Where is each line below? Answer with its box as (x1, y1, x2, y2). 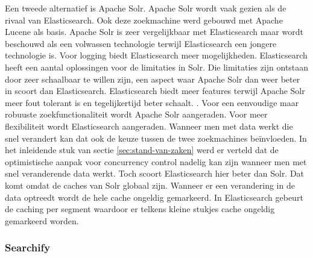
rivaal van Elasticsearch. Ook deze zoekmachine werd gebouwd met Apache (5, 13, 283, 26)
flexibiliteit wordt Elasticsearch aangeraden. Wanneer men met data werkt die (5, 119, 293, 132)
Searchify (5, 240, 51, 255)
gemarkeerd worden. (5, 214, 79, 227)
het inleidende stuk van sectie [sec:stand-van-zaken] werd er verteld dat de (5, 143, 279, 156)
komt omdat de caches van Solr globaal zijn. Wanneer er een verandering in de (5, 178, 295, 191)
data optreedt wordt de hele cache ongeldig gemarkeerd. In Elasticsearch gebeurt (5, 190, 303, 203)
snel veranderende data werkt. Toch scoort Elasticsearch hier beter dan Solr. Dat (5, 167, 305, 180)
